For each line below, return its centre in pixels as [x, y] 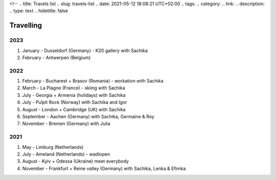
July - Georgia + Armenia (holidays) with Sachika [74, 95]
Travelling [26, 25]
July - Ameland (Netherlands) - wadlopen [66, 154]
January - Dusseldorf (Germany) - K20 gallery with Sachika [85, 50]
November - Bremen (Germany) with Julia [66, 124]
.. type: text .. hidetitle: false [39, 11]
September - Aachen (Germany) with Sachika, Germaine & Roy [88, 117]
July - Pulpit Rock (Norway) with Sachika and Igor [75, 102]
